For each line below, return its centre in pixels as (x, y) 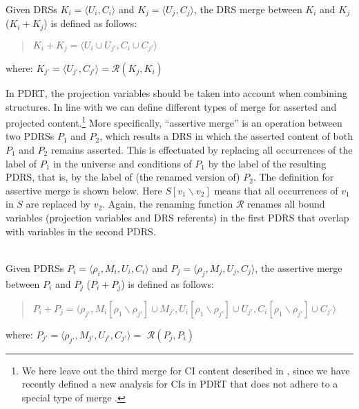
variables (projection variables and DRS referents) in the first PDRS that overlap (177, 217)
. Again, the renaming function (168, 204)
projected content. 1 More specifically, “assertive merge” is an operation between (174, 121)
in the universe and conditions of (123, 163)
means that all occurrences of (276, 190)
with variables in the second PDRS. (81, 231)
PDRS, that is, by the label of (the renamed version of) (123, 177)
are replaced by (58, 204)
